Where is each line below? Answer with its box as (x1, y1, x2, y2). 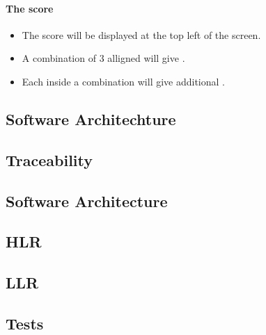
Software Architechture (6, 108, 176, 129)
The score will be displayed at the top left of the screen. (22, 27, 261, 42)
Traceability (6, 149, 93, 170)
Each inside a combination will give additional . (22, 74, 225, 88)
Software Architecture (6, 190, 168, 211)
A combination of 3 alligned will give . (22, 51, 185, 65)
